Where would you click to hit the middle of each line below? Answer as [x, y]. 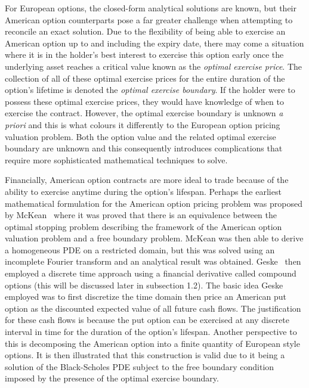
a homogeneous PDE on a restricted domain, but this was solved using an [140, 249]
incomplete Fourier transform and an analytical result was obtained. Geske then [153, 261]
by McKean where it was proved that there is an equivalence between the [141, 215]
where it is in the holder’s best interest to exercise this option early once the [144, 55]
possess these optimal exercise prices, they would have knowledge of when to [144, 101]
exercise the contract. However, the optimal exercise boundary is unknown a [144, 113]
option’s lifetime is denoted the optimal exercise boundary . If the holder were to [150, 90]
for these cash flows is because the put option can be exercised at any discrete [147, 320]
